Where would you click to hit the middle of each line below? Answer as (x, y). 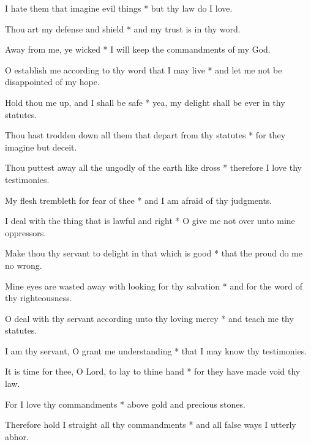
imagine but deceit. (41, 147)
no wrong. (24, 265)
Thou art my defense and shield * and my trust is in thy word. (123, 28)
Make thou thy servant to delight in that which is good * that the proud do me (154, 253)
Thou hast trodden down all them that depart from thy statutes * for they (145, 135)
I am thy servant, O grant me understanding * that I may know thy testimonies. (156, 350)
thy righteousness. (39, 298)
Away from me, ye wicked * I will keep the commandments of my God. (138, 49)
